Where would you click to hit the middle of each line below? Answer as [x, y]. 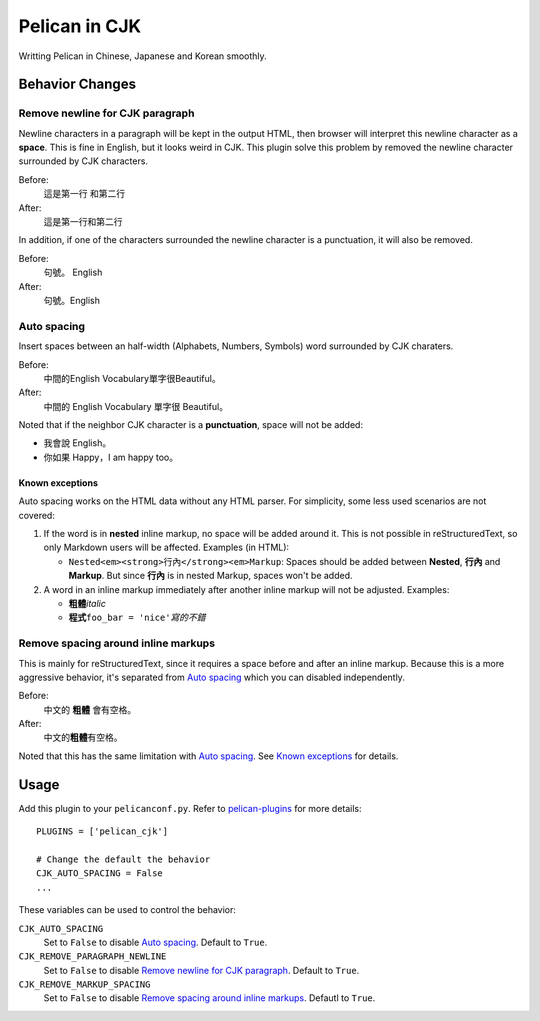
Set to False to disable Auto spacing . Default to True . [155, 942]
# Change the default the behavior [123, 859]
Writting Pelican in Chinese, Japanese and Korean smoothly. [142, 56]
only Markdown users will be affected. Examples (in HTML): [166, 547]
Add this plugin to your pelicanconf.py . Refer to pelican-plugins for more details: [190, 808]
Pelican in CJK [80, 26]
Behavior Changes [77, 84]
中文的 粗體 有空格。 [83, 737]
